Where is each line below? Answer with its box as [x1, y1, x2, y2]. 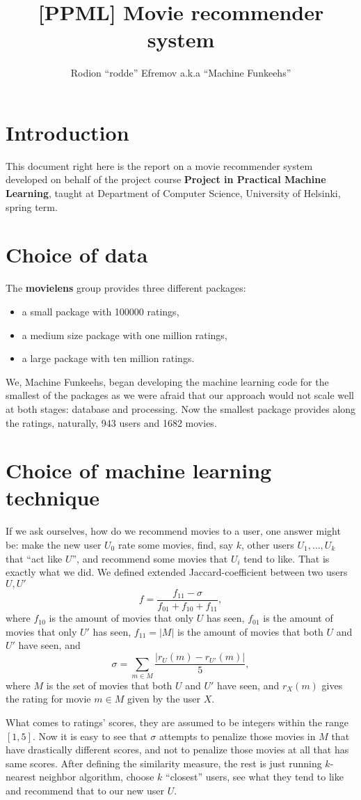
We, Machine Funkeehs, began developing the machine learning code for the [6, 374, 329, 389]
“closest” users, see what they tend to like [166, 769, 344, 784]
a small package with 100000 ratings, [22, 304, 179, 318]
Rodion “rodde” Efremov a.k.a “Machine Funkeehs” [70, 65, 291, 80]
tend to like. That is [243, 551, 330, 565]
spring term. [6, 199, 58, 214]
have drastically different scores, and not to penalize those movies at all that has [6, 742, 349, 757]
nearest [6, 769, 36, 784]
